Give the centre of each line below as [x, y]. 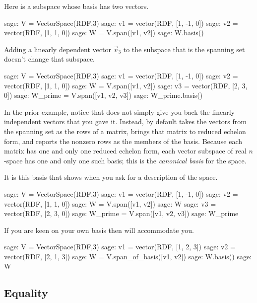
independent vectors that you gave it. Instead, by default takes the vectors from [125, 121]
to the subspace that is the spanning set [184, 49]
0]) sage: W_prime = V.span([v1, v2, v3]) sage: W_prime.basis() [103, 95]
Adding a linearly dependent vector [58, 49]
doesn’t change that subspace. [50, 59]
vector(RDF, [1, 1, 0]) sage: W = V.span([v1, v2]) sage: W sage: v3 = [110, 203]
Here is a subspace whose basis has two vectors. [76, 6]
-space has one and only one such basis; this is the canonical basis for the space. [125, 160]
